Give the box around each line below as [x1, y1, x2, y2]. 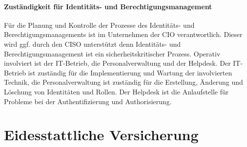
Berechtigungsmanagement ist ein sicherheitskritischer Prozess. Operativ [4, 48, 221, 58]
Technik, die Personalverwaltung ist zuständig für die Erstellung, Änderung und [4, 77, 243, 87]
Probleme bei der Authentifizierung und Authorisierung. [4, 96, 172, 106]
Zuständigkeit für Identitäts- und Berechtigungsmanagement [4, 1, 212, 11]
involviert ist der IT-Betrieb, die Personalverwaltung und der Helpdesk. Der [4, 58, 231, 68]
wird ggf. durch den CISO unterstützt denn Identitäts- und [4, 38, 181, 49]
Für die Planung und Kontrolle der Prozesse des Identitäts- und [4, 19, 195, 30]
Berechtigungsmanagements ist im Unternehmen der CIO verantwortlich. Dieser [4, 29, 243, 39]
